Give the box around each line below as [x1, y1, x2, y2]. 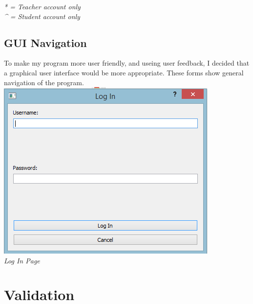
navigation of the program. [4, 77, 84, 87]
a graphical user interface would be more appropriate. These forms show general [4, 67, 244, 77]
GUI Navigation [4, 35, 87, 50]
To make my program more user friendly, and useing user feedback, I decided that [4, 58, 250, 68]
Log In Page [4, 255, 40, 265]
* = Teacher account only [4, 1, 81, 11]
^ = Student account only [4, 11, 80, 21]
